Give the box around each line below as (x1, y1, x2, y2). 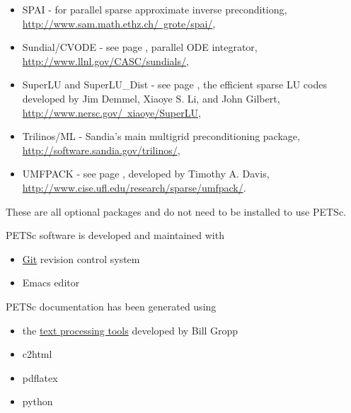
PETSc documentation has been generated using (6, 298, 217, 313)
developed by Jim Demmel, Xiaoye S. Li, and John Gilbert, (22, 91, 280, 105)
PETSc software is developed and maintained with (6, 228, 224, 243)
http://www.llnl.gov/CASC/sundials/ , (22, 53, 189, 68)
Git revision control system (22, 251, 140, 266)
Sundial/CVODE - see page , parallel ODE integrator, (22, 40, 258, 54)
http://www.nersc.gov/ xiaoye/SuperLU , (22, 105, 201, 120)
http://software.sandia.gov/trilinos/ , (22, 142, 180, 157)
